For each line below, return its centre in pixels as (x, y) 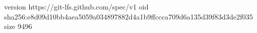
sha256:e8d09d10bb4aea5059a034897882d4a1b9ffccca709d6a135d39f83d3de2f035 (129, 16)
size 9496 (18, 26)
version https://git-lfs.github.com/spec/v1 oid (76, 6)
